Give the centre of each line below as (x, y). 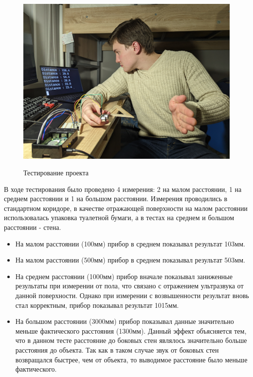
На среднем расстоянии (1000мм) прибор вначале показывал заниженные (124, 276)
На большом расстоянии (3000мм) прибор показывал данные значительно (125, 321)
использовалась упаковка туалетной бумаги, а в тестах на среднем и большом (119, 217)
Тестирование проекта (56, 172)
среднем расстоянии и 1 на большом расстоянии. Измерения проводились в (116, 198)
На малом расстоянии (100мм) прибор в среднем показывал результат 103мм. (130, 243)
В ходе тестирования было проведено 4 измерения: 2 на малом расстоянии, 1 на (123, 189)
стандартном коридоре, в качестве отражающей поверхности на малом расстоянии (126, 208)
